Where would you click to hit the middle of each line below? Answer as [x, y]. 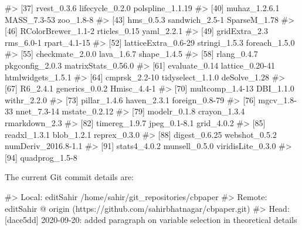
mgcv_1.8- [277, 99]
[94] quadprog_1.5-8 [41, 157]
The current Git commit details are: [69, 177]
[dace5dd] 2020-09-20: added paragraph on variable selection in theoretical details [151, 220]
